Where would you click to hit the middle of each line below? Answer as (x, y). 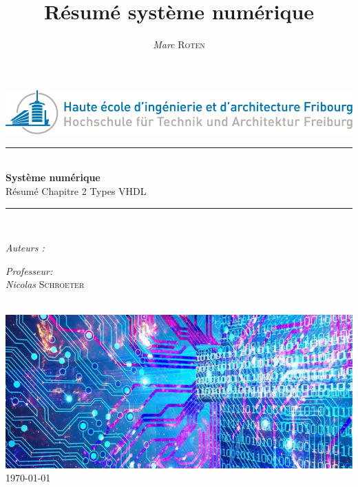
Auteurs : (25, 248)
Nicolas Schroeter (45, 284)
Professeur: (29, 270)
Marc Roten (179, 44)
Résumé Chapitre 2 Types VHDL (76, 190)
